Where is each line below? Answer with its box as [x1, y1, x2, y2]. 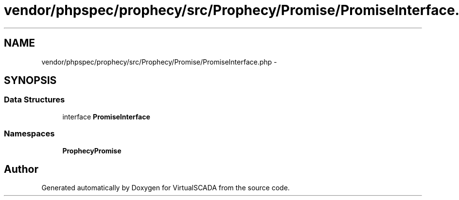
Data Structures [4, 95, 65, 105]
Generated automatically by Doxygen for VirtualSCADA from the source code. [41, 183, 290, 192]
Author [4, 163, 38, 175]
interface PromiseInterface [62, 112, 150, 121]
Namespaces [4, 129, 55, 139]
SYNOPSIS [4, 74, 57, 87]
